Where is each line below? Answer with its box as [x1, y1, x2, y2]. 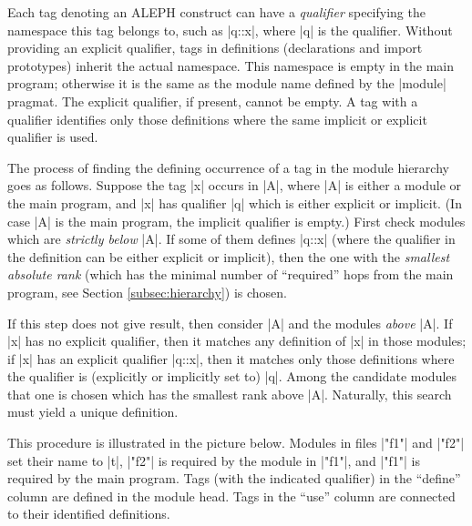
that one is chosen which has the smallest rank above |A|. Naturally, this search [7, 384, 452, 403]
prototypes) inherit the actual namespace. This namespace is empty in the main [7, 56, 455, 75]
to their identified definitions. [7, 504, 170, 523]
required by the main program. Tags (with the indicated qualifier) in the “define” [7, 469, 461, 488]
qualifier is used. [7, 127, 98, 147]
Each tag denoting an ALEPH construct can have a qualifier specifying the [7, 3, 426, 21]
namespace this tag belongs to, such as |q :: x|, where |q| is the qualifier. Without [7, 20, 453, 39]
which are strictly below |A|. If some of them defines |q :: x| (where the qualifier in [7, 229, 456, 248]
